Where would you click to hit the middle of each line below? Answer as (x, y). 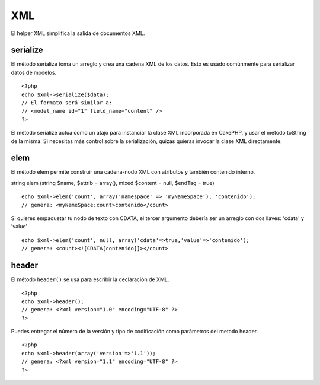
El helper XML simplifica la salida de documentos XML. (78, 33)
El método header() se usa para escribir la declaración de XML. (90, 279)
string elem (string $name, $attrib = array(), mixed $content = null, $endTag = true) (113, 183)
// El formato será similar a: (67, 103)
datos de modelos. (33, 72)
